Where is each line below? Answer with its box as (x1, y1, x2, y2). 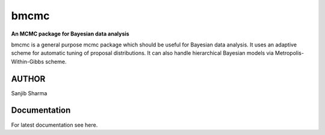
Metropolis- (274, 49, 304, 57)
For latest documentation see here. (11, 121, 98, 128)
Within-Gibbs (11, 58, 45, 65)
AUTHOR (11, 74, 46, 84)
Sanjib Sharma (11, 89, 48, 96)
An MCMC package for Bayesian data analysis (11, 30, 129, 37)
